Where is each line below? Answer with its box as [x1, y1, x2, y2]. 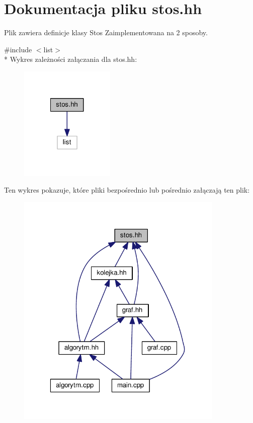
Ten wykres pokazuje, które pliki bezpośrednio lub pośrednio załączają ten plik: [4, 185, 250, 195]
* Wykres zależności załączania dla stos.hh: [4, 54, 137, 64]
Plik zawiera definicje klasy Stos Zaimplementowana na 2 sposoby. [4, 27, 208, 38]
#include [4, 44, 32, 54]
